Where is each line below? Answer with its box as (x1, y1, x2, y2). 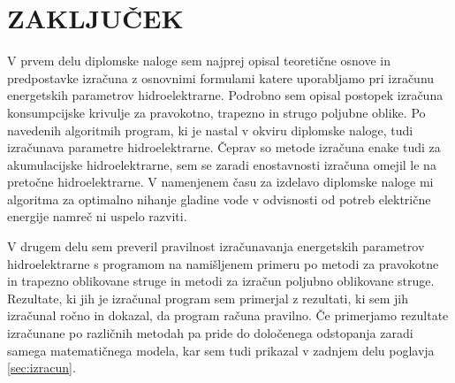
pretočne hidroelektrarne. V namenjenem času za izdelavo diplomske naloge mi (7, 172, 434, 191)
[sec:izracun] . (7, 358, 76, 377)
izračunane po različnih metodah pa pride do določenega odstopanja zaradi (7, 324, 413, 342)
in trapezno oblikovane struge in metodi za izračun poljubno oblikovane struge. (7, 272, 435, 290)
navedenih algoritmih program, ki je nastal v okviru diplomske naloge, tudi (7, 120, 413, 139)
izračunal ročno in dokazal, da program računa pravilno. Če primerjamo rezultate (7, 306, 449, 325)
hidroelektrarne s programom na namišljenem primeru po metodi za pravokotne (7, 254, 439, 272)
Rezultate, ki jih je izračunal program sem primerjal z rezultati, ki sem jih (7, 288, 409, 307)
